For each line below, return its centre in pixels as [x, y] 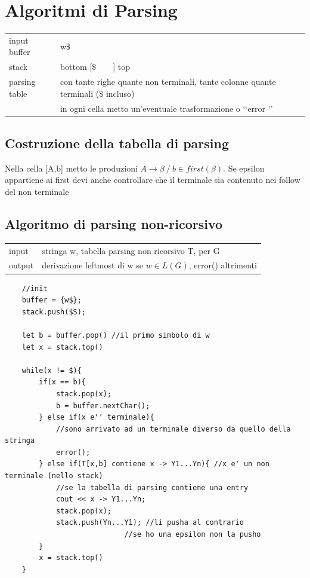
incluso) [120, 93]
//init [35, 288]
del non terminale [37, 192]
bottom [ [76, 67]
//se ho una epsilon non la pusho [193, 535]
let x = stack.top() [62, 347]
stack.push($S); [54, 312]
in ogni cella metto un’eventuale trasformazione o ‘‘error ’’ [166, 108]
